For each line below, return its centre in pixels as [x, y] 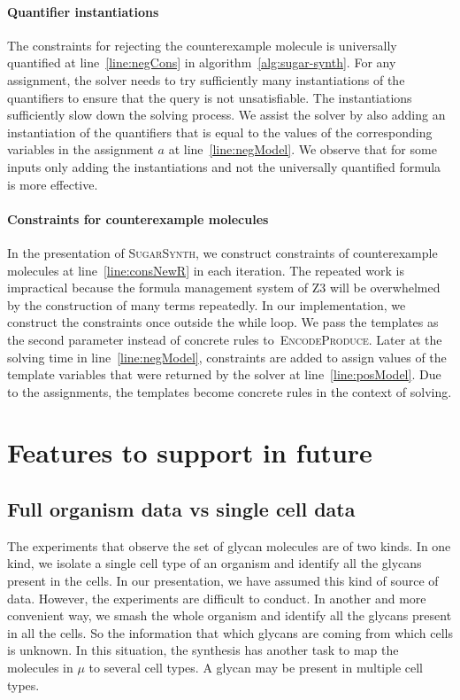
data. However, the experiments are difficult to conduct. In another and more [217, 598]
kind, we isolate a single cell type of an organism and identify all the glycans [215, 563]
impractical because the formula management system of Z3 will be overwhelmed [224, 288]
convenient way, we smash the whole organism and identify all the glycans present [230, 615]
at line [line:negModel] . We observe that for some [303, 149]
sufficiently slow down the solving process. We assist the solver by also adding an [226, 115]
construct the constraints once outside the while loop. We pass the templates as [223, 322]
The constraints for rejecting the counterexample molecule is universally [202, 45]
